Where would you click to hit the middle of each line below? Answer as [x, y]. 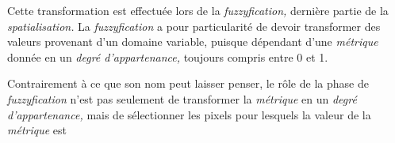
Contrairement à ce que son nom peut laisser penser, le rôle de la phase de [188, 83]
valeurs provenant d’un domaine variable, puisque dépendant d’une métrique [193, 41]
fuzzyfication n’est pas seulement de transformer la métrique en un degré [182, 98]
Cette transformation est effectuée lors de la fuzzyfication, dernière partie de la [198, 10]
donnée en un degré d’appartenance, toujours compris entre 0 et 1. [168, 56]
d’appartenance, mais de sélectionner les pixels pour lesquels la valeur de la [189, 114]
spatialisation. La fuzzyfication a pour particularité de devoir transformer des [194, 26]
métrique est [37, 130]
